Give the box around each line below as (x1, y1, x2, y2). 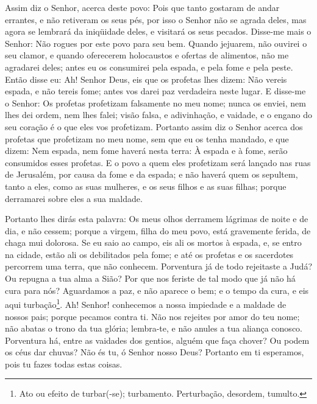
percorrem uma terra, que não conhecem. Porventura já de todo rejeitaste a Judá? (5, 260, 312, 273)
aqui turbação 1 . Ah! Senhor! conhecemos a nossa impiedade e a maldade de (5, 296, 287, 310)
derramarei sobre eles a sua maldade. (5, 192, 143, 204)
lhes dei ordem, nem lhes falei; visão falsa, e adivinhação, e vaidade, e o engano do (5, 108, 312, 121)
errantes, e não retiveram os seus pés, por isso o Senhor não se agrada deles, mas (5, 13, 307, 26)
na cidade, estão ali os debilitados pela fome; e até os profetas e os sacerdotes (5, 248, 294, 260)
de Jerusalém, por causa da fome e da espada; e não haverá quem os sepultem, (5, 168, 298, 181)
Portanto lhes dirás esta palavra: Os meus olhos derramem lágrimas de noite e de (5, 212, 308, 225)
